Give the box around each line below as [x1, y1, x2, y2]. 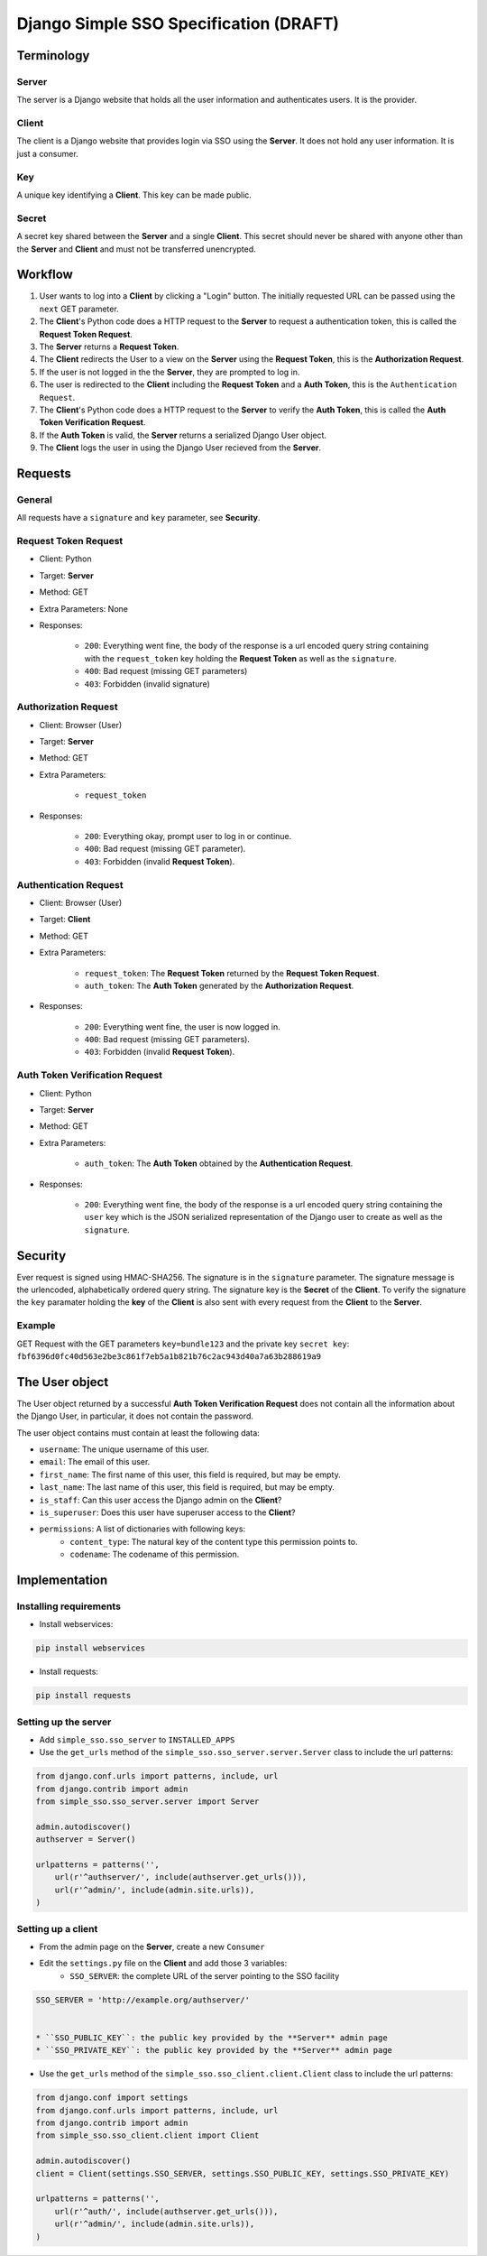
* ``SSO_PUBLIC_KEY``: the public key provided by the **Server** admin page [35, 2032, 388, 2043]
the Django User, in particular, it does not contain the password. [16, 1410, 254, 1421]
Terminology [16, 48, 90, 63]
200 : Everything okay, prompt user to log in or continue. [84, 831, 292, 842]
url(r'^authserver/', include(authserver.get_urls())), [54, 1872, 308, 1882]
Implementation [16, 1572, 108, 1587]
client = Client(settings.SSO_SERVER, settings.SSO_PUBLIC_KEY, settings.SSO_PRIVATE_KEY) [35, 2168, 450, 2178]
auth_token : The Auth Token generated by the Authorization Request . [84, 980, 354, 991]
